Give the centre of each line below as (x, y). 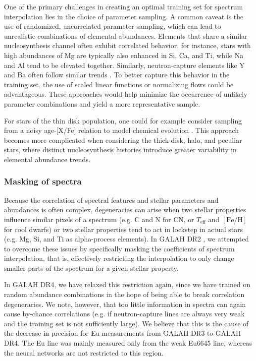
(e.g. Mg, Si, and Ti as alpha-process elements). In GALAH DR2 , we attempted (127, 239)
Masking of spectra (43, 181)
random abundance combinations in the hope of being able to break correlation (124, 294)
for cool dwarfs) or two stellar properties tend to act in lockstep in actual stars (124, 229)
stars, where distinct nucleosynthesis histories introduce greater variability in (120, 150)
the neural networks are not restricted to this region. (84, 352)
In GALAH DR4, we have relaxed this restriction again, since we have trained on (127, 284)
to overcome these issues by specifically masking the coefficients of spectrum (119, 248)
